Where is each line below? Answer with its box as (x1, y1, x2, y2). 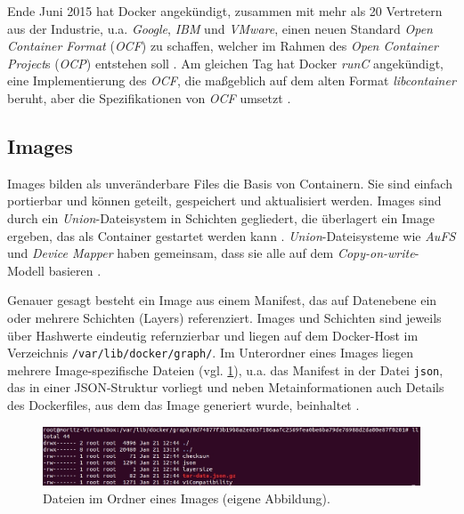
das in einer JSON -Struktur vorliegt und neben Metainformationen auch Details (7, 378, 444, 397)
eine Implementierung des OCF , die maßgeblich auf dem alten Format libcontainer (7, 71, 456, 90)
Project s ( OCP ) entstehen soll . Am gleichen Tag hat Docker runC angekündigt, (7, 53, 444, 72)
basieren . (48, 261, 102, 279)
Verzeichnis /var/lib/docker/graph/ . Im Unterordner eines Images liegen (7, 343, 414, 362)
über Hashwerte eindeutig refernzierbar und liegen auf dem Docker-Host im (7, 325, 419, 344)
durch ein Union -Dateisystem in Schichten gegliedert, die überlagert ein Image (7, 208, 435, 227)
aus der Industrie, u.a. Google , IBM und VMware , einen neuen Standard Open (7, 19, 433, 37)
